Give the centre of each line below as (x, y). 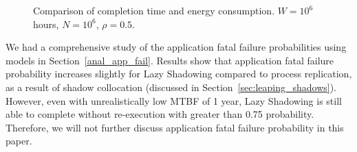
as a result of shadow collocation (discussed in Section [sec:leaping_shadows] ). (171, 87)
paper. (19, 141)
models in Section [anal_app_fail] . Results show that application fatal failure (170, 60)
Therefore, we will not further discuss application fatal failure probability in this (175, 127)
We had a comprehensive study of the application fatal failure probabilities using (176, 47)
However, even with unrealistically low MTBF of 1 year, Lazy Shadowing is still (174, 100)
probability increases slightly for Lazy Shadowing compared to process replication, (179, 74)
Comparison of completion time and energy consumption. (154, 10)
